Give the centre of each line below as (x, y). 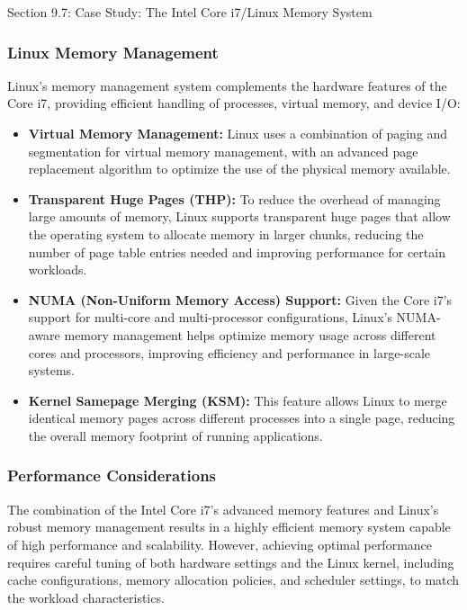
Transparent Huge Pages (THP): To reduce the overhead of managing (234, 198)
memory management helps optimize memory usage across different (250, 334)
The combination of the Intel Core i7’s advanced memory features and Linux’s (223, 509)
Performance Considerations (112, 475)
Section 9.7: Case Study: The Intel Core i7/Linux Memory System (190, 12)
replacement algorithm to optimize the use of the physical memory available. (239, 169)
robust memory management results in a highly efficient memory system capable (229, 527)
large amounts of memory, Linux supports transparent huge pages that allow (239, 216)
